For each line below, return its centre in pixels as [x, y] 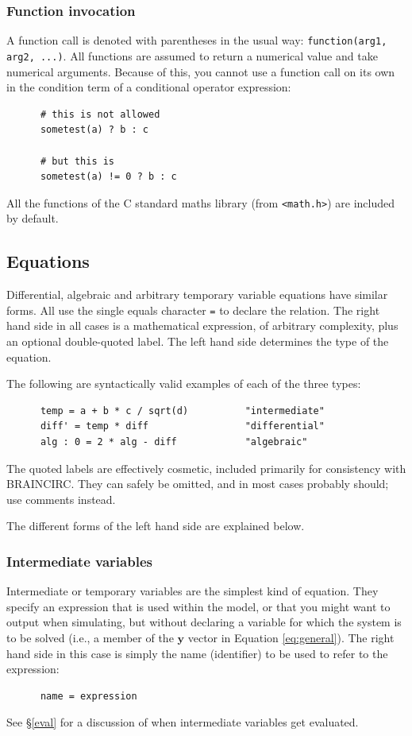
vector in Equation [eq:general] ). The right [291, 637]
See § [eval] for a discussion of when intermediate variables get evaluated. [183, 722]
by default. [33, 218]
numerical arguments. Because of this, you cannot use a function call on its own [201, 71]
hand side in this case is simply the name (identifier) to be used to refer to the [197, 653]
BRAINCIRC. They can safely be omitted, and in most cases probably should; [198, 484]
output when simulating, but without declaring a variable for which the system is [204, 622]
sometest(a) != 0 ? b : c [108, 177]
